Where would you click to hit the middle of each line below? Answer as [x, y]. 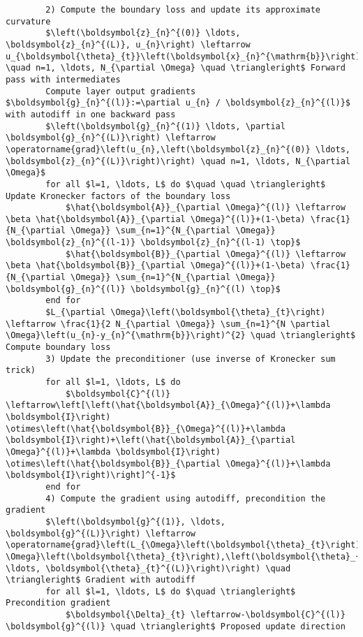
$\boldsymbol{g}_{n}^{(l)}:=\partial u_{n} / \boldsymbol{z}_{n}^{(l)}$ [178, 103]
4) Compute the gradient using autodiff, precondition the [186, 498]
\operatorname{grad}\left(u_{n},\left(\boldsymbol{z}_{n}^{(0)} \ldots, [178, 149]
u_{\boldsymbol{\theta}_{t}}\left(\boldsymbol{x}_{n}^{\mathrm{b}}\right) [183, 56]
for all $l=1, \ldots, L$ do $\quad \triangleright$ [171, 591]
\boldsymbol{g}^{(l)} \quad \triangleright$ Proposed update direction [176, 626]
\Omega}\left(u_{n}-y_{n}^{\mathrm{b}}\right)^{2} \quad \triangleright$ [181, 336]
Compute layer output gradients [121, 91]
